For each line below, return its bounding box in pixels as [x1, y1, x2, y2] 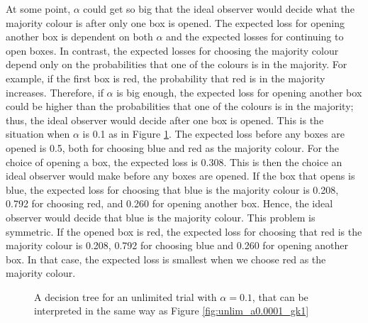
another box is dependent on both [6, 29, 153, 44]
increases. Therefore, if [6, 84, 104, 99]
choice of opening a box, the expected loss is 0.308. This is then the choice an [6, 154, 342, 169]
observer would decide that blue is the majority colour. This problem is [6, 209, 316, 224]
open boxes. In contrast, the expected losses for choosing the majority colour [6, 43, 339, 58]
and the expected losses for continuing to [166, 29, 344, 44]
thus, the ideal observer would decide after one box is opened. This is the [6, 112, 324, 127]
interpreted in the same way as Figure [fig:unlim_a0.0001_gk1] [34, 303, 309, 318]
